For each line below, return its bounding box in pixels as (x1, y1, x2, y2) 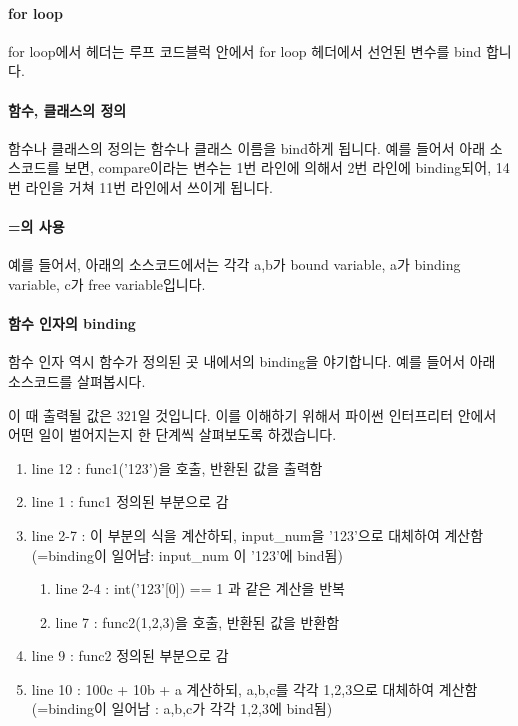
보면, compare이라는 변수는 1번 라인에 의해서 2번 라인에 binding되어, (64, 157, 492, 178)
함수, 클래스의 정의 (8, 99, 127, 120)
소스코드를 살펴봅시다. (8, 370, 146, 391)
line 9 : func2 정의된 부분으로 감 (31, 645, 229, 666)
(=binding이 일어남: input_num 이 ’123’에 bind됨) (31, 544, 343, 565)
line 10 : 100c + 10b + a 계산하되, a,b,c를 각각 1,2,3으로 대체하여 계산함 (31, 678, 478, 699)
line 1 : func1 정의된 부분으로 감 (31, 491, 229, 512)
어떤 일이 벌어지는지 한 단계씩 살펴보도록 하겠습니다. (8, 424, 337, 445)
